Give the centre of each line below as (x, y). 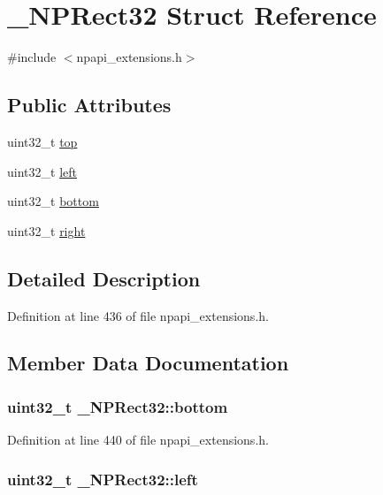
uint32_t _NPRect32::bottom (118, 406)
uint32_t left (42, 171)
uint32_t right (46, 230)
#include (32, 57)
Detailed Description (104, 278)
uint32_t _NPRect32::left (103, 479)
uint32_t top (42, 141)
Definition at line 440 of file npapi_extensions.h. (138, 440)
